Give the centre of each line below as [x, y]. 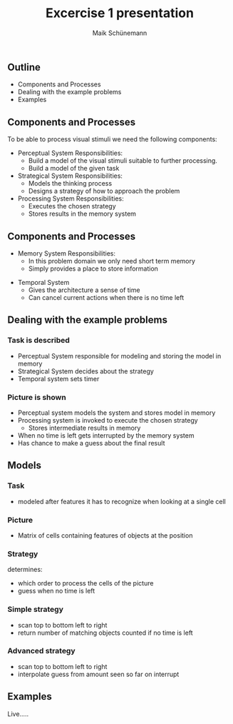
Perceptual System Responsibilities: [70, 153]
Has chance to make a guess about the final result [91, 443]
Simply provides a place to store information [93, 268]
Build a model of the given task [74, 169]
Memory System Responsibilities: [67, 253]
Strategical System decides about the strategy [86, 371]
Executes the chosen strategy [72, 206]
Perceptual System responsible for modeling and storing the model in [119, 356]
